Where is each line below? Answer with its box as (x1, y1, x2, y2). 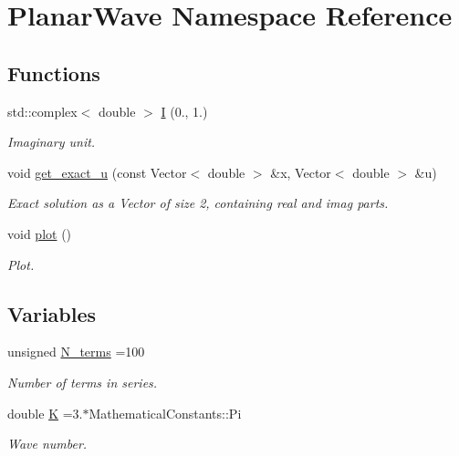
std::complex (7, 101, 78, 120)
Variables (7, 299, 97, 327)
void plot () (7, 223, 72, 243)
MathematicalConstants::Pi (89, 403, 242, 422)
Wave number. (7, 434, 88, 453)
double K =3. (7, 403, 83, 422)
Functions (7, 58, 100, 87)
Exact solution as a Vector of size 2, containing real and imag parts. (7, 193, 389, 212)
